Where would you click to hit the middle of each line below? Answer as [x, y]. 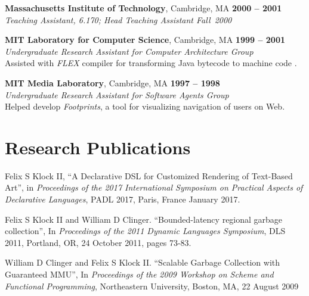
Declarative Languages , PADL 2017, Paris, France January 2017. [123, 199]
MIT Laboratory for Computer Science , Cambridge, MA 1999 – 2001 [145, 40]
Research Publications [98, 147]
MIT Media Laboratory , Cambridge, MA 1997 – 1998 [112, 82]
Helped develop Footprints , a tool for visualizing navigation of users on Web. [145, 106]
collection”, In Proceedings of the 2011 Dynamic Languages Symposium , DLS [145, 231]
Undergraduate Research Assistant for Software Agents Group [117, 94]
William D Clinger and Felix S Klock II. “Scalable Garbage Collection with [143, 262]
